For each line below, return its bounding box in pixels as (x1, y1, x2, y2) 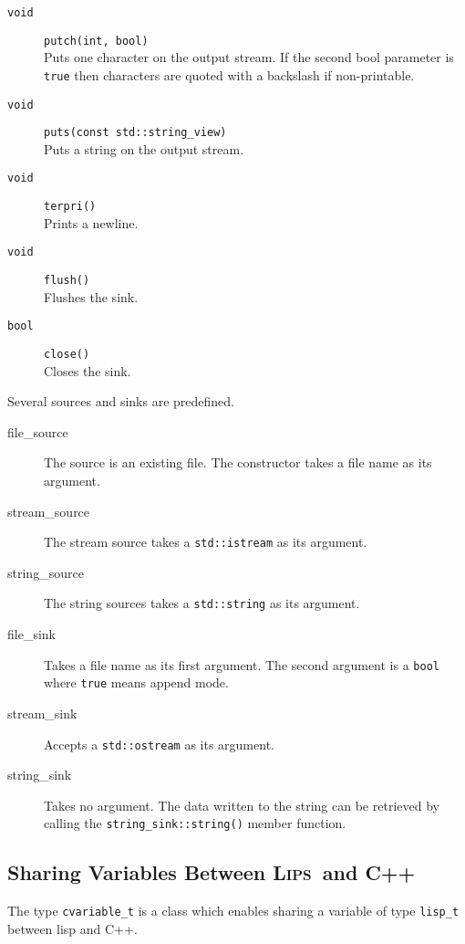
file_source (7, 422, 68, 441)
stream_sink (7, 703, 77, 722)
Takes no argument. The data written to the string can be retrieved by (44, 795, 439, 814)
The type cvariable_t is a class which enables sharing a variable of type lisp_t (7, 901, 460, 920)
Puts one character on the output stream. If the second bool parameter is (44, 47, 454, 67)
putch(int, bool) (44, 34, 149, 47)
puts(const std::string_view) (44, 126, 227, 140)
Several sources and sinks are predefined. (7, 392, 234, 411)
